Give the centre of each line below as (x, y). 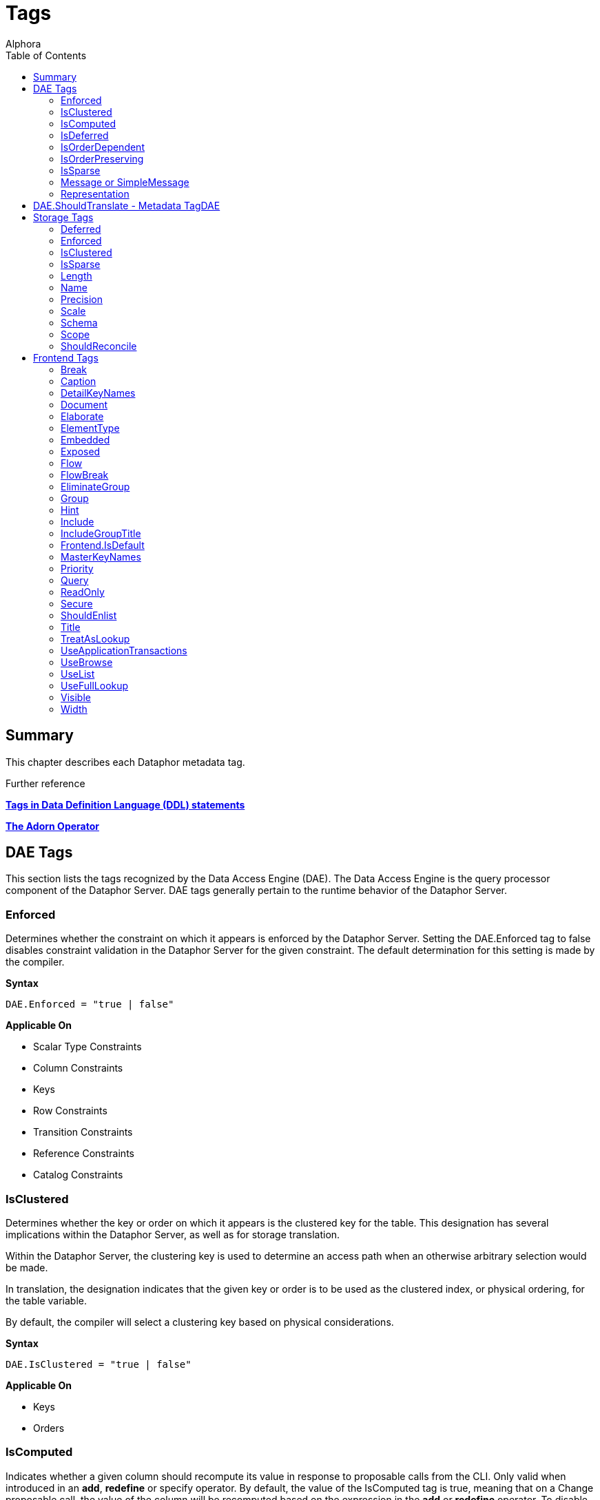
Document (84, 404)
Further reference (45, 783)
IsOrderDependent (103, 147)
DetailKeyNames (98, 393)
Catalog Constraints (78, 1175)
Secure (77, 603)
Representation (95, 194)
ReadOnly (83, 592)
